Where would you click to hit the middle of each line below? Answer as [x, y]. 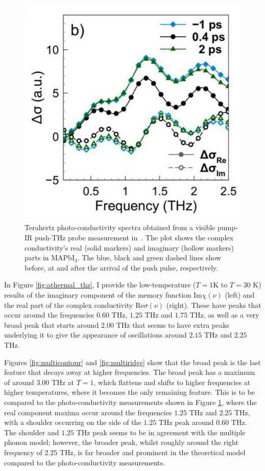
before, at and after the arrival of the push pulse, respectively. [122, 267]
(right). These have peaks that [214, 305]
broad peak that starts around [52, 324]
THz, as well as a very [224, 315]
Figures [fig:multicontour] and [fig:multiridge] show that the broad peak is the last [132, 362]
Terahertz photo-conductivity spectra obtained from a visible [120, 227]
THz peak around [186, 422]
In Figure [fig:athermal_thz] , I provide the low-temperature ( [100, 285]
